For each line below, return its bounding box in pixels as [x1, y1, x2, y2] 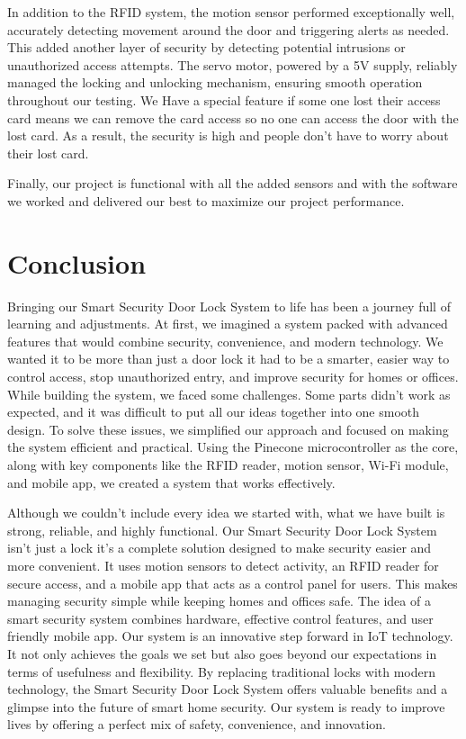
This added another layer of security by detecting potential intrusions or [7, 38, 406, 57]
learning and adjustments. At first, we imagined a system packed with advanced [7, 314, 448, 333]
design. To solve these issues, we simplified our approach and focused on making [7, 419, 449, 438]
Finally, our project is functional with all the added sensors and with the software [7, 174, 458, 193]
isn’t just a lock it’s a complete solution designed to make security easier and [7, 538, 432, 557]
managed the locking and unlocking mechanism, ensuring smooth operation [7, 73, 423, 92]
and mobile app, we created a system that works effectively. [7, 473, 336, 491]
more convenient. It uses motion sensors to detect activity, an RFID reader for [7, 555, 439, 574]
